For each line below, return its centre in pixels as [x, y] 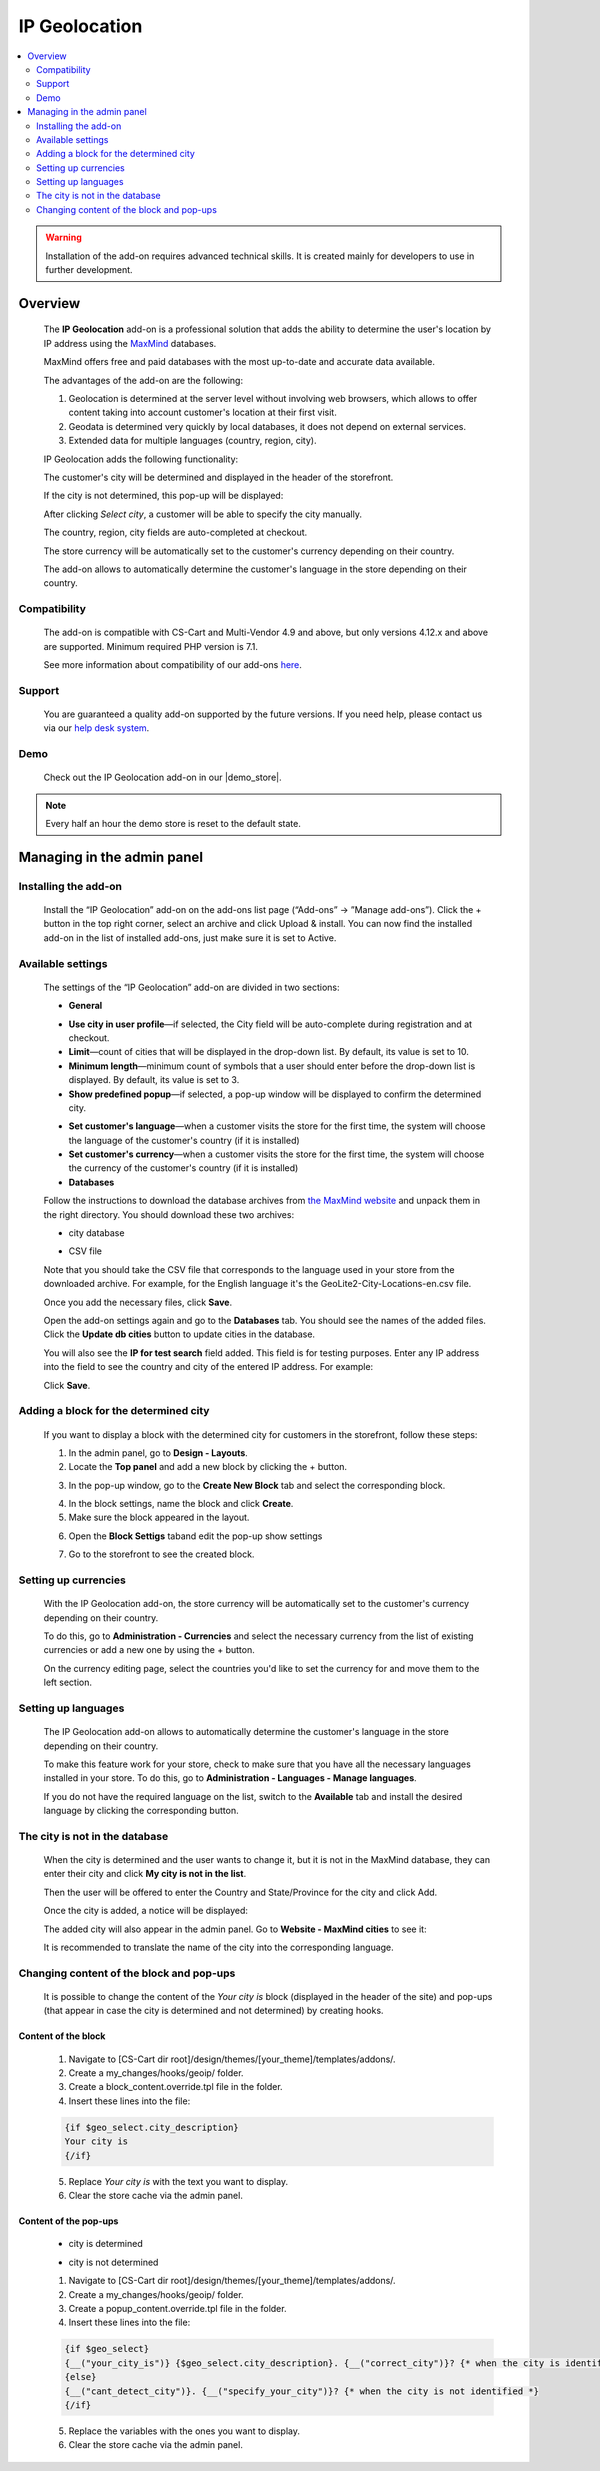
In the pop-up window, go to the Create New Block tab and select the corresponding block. [257, 1485]
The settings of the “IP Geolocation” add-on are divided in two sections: [191, 987]
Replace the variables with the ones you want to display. [184, 2431]
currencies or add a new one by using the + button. [149, 1650]
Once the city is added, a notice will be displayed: [146, 1911]
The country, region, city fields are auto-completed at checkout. [175, 532]
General [85, 1006]
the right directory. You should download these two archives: [169, 1214]
